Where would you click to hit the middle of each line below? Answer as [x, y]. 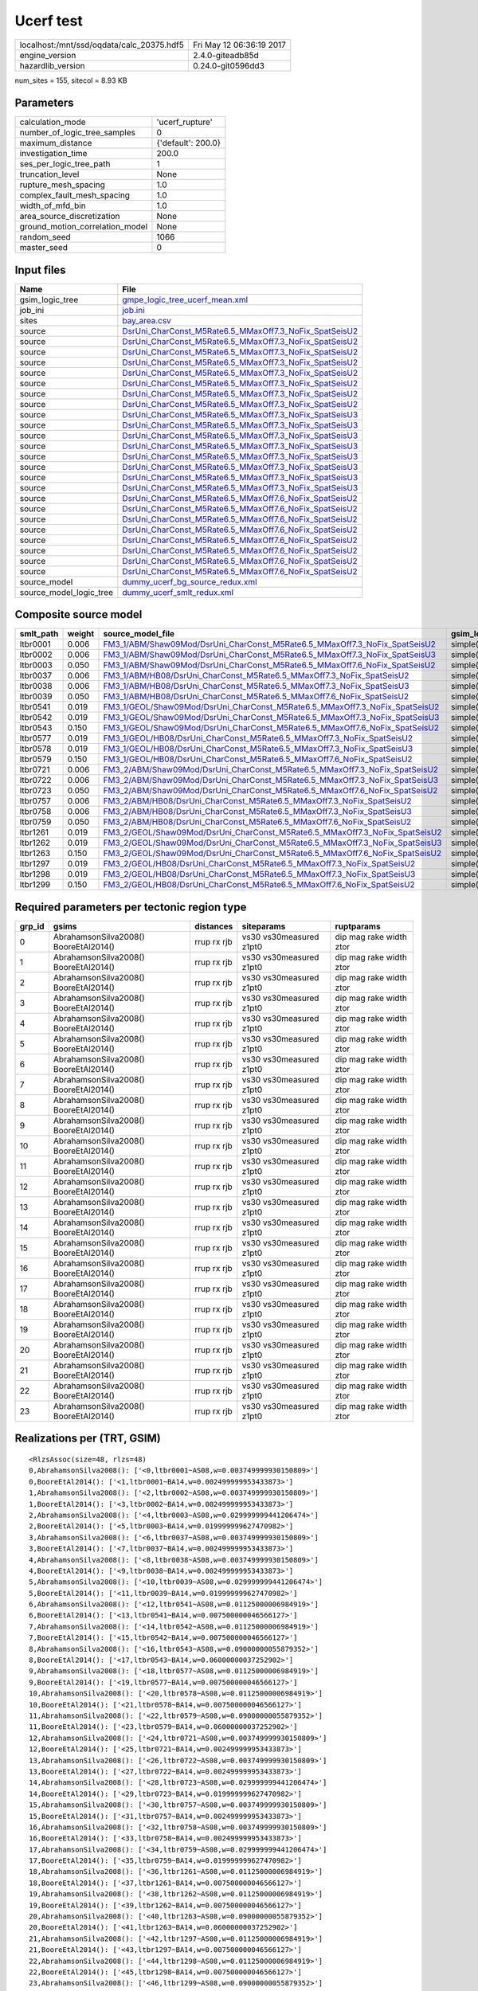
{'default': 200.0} [189, 143]
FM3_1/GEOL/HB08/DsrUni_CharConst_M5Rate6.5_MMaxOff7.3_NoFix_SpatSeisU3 [258, 749]
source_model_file [139, 634]
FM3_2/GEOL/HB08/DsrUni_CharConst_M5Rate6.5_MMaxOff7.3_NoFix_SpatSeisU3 [259, 874]
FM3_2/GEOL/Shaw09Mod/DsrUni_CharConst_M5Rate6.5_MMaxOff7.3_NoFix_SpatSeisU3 [272, 843]
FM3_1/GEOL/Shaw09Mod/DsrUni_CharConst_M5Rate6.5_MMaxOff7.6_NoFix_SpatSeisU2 [271, 728]
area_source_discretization [70, 217]
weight [81, 634]
